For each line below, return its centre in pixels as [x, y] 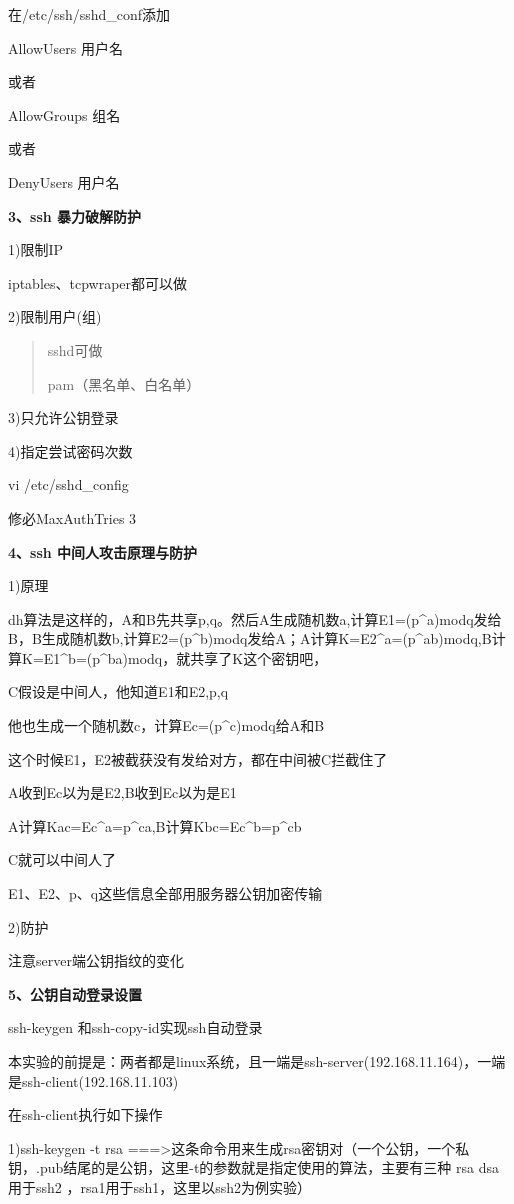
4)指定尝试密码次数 [70, 450]
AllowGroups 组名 [64, 114]
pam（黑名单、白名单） [124, 383]
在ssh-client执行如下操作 [85, 1114]
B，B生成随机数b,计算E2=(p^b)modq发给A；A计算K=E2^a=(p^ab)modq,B [250, 638]
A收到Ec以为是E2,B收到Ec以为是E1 [122, 792]
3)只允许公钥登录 [63, 417]
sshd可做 [75, 349]
